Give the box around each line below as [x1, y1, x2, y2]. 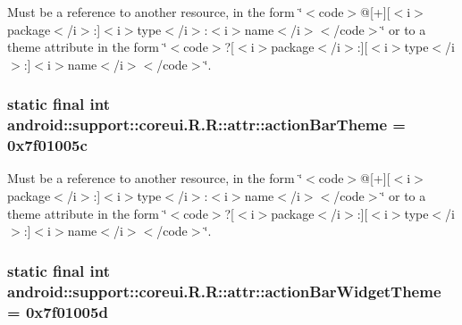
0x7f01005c [7, 134, 88, 156]
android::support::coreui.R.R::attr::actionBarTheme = [7, 113, 406, 136]
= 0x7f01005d [7, 300, 108, 322]
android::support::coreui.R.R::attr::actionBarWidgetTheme [7, 279, 441, 302]
